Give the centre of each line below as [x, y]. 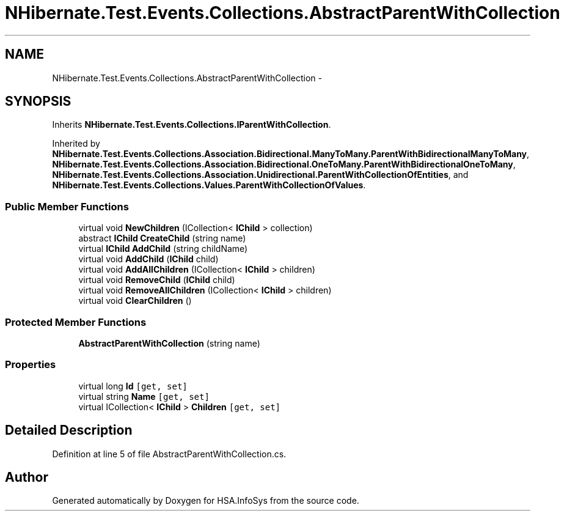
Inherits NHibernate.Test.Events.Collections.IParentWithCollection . [192, 125]
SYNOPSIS [38, 101]
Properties [31, 365]
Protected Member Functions [76, 322]
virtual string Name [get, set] [144, 396]
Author [27, 477]
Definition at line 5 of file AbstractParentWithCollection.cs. [169, 454]
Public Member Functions [67, 206]
